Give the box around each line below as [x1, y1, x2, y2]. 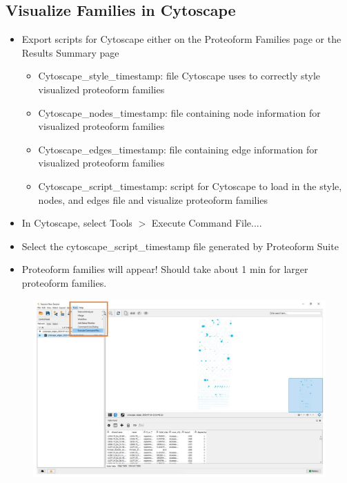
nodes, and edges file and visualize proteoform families [38, 192, 268, 207]
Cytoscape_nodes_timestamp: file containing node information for [38, 105, 321, 120]
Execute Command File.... [151, 216, 262, 230]
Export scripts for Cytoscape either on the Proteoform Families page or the [21, 32, 341, 46]
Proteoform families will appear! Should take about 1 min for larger [21, 262, 308, 276]
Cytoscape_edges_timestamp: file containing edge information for [38, 142, 318, 156]
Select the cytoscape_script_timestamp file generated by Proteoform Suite [21, 238, 339, 253]
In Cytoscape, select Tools [21, 216, 132, 230]
